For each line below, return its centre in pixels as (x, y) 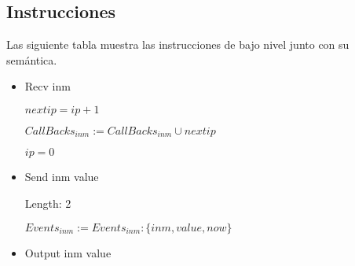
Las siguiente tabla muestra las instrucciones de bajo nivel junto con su (178, 44)
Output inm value (68, 252)
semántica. (32, 59)
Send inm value (62, 177)
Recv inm (48, 86)
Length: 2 (48, 203)
